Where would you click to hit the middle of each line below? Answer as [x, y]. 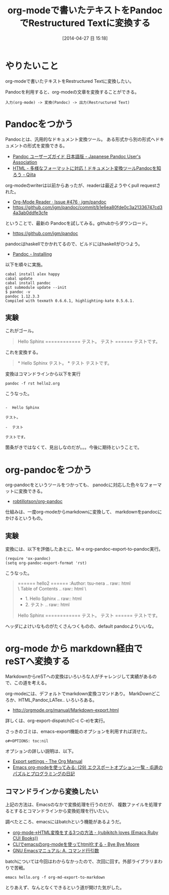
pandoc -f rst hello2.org [32, 384]
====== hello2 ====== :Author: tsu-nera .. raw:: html [74, 583]
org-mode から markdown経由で [74, 649]
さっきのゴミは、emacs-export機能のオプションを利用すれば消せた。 [78, 732]
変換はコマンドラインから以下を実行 [43, 374]
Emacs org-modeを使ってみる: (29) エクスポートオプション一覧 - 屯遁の [88, 767]
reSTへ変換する [38, 661]
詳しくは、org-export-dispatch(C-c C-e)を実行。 [56, 721]
